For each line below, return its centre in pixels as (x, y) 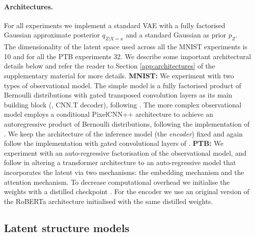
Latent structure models (67, 227)
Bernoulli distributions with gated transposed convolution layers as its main (118, 95)
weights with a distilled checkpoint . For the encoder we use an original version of (127, 191)
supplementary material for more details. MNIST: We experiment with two (119, 75)
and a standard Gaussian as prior (176, 35)
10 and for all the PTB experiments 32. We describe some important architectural (127, 56)
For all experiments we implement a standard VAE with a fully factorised (115, 25)
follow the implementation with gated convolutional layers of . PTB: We (114, 143)
